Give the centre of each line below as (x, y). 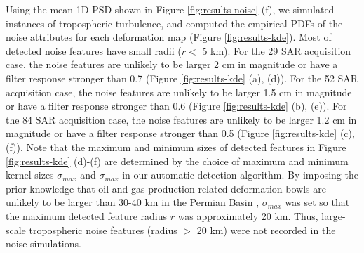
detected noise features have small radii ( (94, 50)
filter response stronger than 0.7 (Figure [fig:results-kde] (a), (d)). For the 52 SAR (182, 78)
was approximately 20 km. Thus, (248, 215)
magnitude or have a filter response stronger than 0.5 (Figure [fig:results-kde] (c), (180, 133)
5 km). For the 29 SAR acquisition (277, 50)
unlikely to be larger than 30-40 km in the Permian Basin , (133, 202)
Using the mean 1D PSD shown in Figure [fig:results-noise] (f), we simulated (170, 9)
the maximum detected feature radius (86, 215)
